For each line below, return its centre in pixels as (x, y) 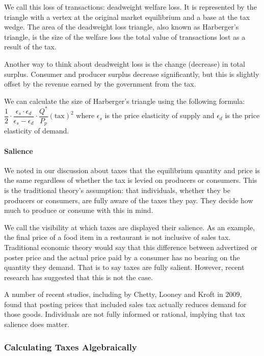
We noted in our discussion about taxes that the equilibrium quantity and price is (132, 170)
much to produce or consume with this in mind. (79, 210)
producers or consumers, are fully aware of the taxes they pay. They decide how (129, 200)
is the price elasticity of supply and (160, 115)
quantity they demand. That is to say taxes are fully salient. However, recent (124, 267)
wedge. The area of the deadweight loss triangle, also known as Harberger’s (122, 27)
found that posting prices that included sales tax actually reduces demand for (125, 304)
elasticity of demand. (37, 131)
